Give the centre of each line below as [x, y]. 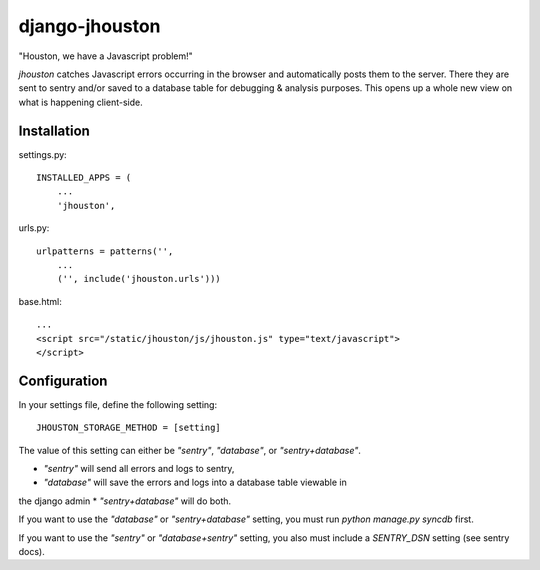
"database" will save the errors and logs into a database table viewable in [195, 482]
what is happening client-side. [81, 102]
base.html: [40, 301]
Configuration [63, 380]
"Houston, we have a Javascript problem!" [106, 56]
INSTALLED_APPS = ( [84, 178]
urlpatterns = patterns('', [105, 251]
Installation [54, 130]
